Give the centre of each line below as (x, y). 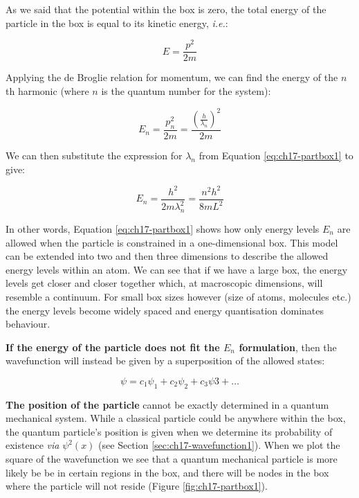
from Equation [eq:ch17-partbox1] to (276, 155)
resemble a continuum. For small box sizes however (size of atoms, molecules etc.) (178, 296)
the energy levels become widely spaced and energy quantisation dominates (165, 310)
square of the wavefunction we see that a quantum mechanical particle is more (172, 459)
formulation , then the (288, 347)
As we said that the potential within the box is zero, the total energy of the (166, 9)
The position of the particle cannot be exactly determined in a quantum (167, 404)
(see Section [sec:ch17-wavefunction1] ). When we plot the (219, 445)
